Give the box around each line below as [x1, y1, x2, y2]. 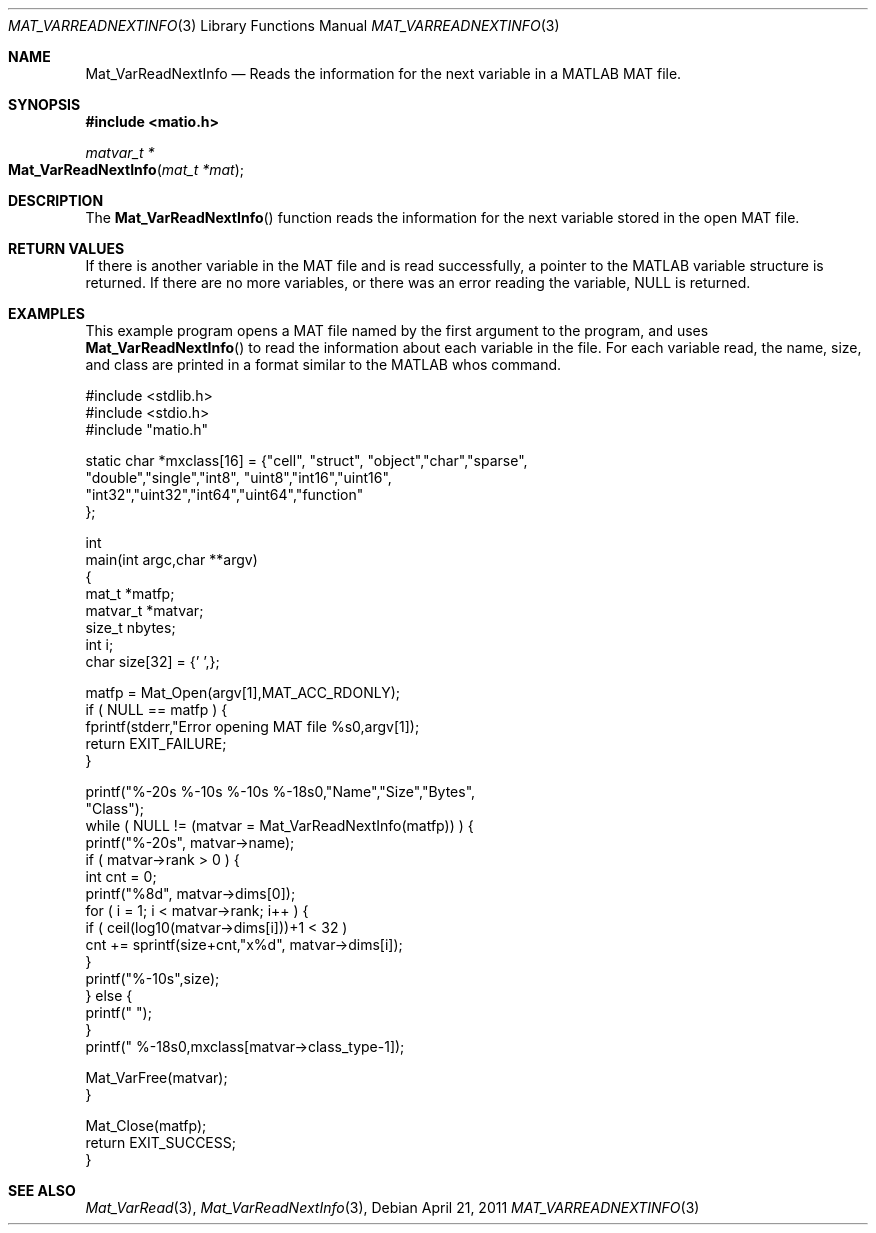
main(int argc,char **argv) [85, 551, 258, 568]
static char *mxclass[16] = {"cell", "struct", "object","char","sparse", [85, 452, 528, 469]
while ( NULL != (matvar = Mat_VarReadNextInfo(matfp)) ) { [85, 817, 474, 834]
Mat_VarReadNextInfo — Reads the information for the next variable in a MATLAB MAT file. [85, 65, 682, 82]
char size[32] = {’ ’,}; [85, 653, 220, 670]
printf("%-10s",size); [85, 970, 220, 987]
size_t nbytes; [85, 619, 176, 636]
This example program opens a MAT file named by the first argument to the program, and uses [85, 322, 709, 339]
